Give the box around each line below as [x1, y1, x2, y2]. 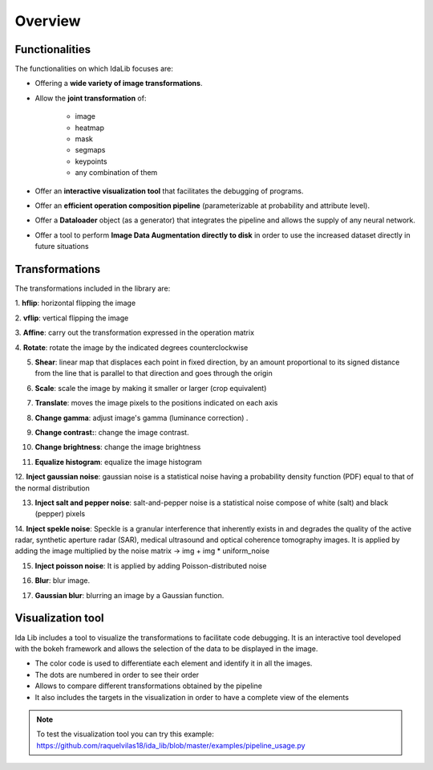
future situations [34, 242, 89, 251]
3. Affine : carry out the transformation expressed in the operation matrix [14, 328, 255, 337]
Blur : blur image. [34, 576, 91, 585]
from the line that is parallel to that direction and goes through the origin [34, 369, 273, 378]
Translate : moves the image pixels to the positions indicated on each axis [34, 398, 278, 408]
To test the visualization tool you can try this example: [36, 729, 214, 739]
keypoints [75, 157, 107, 166]
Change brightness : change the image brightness [34, 442, 201, 452]
